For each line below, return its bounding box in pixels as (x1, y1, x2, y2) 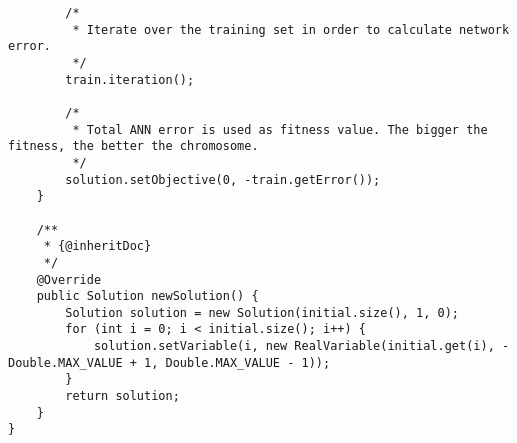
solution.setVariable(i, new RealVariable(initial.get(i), (93, 339, 495, 354)
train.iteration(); (65, 72, 195, 87)
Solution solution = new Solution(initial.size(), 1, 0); (65, 305, 460, 320)
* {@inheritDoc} (43, 239, 152, 254)
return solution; (65, 389, 180, 404)
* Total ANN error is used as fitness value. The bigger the (72, 122, 488, 137)
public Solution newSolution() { (36, 289, 259, 304)
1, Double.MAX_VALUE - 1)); (144, 355, 331, 370)
